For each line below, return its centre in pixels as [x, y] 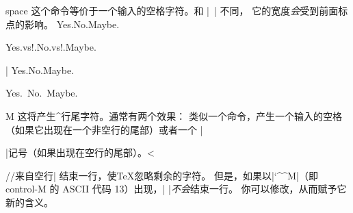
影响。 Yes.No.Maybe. [72, 24]
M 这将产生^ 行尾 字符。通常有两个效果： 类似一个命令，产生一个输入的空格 [174, 115]
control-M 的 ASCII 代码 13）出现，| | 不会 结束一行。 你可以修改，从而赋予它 [176, 189]
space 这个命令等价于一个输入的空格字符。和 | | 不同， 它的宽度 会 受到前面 [172, 10]
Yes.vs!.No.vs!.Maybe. [51, 47]
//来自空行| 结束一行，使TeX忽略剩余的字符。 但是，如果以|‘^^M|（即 [162, 175]
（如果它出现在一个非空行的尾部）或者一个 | [104, 129]
